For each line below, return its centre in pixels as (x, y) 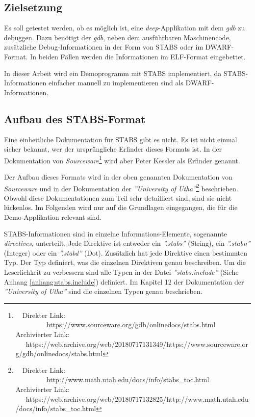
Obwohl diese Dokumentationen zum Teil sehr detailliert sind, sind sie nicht (118, 197)
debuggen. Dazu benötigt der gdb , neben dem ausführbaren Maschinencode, (117, 37)
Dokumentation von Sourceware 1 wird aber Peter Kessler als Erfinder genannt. (122, 159)
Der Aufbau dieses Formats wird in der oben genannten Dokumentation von (118, 177)
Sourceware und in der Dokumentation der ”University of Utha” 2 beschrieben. (121, 187)
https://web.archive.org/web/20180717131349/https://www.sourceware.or (137, 344)
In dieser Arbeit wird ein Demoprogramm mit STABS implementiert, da (113, 73)
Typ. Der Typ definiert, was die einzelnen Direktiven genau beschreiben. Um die (125, 262)
